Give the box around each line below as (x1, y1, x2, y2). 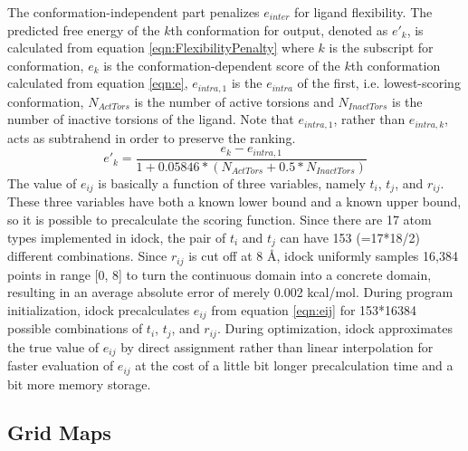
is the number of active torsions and (134, 91, 334, 110)
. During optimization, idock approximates (216, 319, 454, 338)
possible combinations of (7, 319, 143, 338)
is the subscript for (329, 38, 434, 57)
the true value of (7, 337, 100, 356)
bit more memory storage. (7, 374, 151, 393)
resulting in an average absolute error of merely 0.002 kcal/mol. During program (7, 283, 454, 302)
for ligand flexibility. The (294, 3, 433, 21)
